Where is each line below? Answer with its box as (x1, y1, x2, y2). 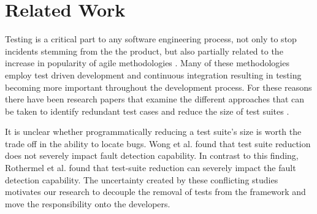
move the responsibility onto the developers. (5, 197, 170, 210)
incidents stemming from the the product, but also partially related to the (5, 44, 283, 57)
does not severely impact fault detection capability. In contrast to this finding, (5, 149, 299, 162)
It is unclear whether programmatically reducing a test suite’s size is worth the (5, 125, 302, 138)
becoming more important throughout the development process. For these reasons (5, 80, 312, 93)
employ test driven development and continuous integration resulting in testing (5, 68, 302, 81)
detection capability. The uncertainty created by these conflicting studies (5, 173, 278, 186)
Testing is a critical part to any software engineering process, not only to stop (5, 32, 297, 45)
